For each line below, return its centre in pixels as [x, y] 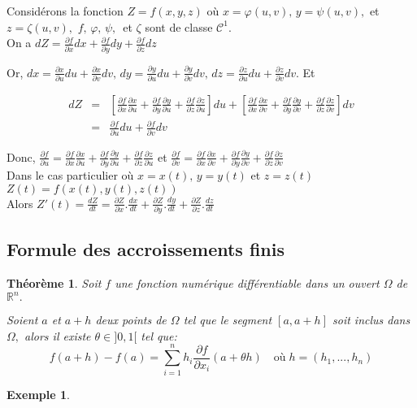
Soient [22, 320]
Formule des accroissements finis [146, 249]
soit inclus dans [371, 320]
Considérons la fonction [65, 11]
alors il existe [58, 335]
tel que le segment [228, 320]
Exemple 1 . [38, 394]
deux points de [131, 320]
